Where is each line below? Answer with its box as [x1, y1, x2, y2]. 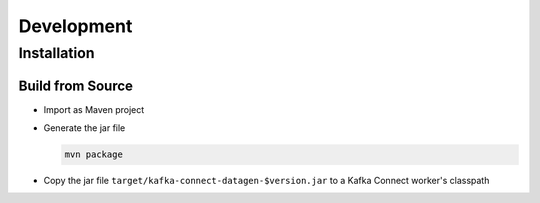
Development [18, 15, 133, 37]
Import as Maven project [43, 103, 145, 115]
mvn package [64, 149, 124, 160]
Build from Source [18, 77, 134, 94]
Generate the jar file [43, 122, 126, 134]
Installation [18, 44, 95, 62]
